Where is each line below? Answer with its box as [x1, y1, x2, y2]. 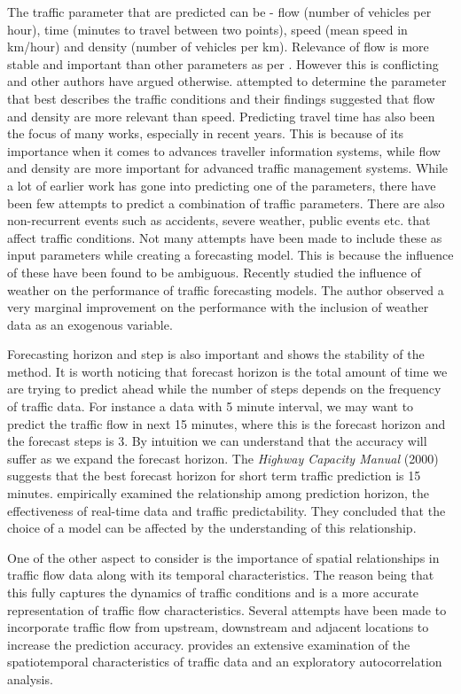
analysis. [7, 669, 53, 688]
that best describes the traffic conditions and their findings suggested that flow [7, 89, 435, 107]
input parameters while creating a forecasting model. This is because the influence [7, 246, 454, 264]
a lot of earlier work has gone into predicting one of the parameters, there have [7, 175, 436, 194]
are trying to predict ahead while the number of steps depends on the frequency [7, 379, 441, 398]
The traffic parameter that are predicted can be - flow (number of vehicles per [7, 3, 432, 20]
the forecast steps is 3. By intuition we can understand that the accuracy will [7, 432, 427, 450]
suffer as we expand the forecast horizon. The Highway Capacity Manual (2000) [7, 448, 439, 467]
